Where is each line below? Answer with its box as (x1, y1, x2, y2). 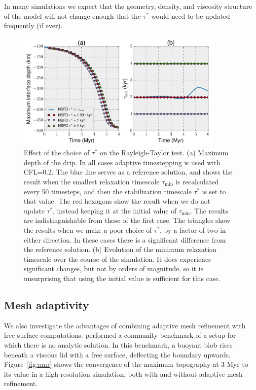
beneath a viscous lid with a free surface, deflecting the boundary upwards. (4, 349, 231, 359)
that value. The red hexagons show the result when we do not (24, 196, 211, 206)
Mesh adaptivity (4, 297, 89, 312)
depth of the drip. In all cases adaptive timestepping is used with (24, 157, 220, 167)
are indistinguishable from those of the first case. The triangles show (24, 215, 230, 225)
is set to (202, 186, 226, 196)
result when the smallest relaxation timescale (24, 177, 160, 187)
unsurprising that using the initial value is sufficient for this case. (24, 273, 220, 283)
